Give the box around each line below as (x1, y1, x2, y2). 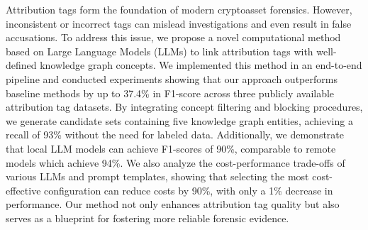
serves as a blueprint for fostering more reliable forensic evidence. (6, 210, 289, 225)
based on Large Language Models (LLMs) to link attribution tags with (6, 43, 313, 58)
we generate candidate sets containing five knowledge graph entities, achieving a (6, 113, 353, 128)
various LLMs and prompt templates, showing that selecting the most (6, 169, 309, 184)
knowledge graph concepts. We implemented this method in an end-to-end (40, 57, 362, 72)
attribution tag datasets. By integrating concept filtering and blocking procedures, (6, 99, 363, 114)
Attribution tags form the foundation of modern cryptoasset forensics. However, (6, 2, 352, 16)
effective (6, 182, 41, 197)
